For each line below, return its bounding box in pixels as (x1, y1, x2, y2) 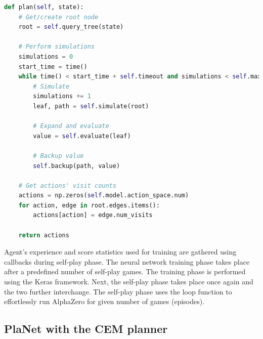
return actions (18, 231, 69, 239)
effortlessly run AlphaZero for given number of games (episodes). (4, 296, 205, 307)
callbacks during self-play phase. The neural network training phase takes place (4, 256, 250, 267)
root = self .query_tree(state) (18, 23, 124, 31)
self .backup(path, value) (33, 162, 120, 169)
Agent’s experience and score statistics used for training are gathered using (4, 246, 237, 257)
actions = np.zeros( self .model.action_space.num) (18, 192, 189, 199)
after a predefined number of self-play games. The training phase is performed (4, 266, 246, 277)
